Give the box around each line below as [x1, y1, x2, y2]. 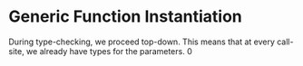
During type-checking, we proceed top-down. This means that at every [8, 36, 276, 47]
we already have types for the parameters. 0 [25, 45, 192, 56]
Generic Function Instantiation [8, 6, 242, 27]
